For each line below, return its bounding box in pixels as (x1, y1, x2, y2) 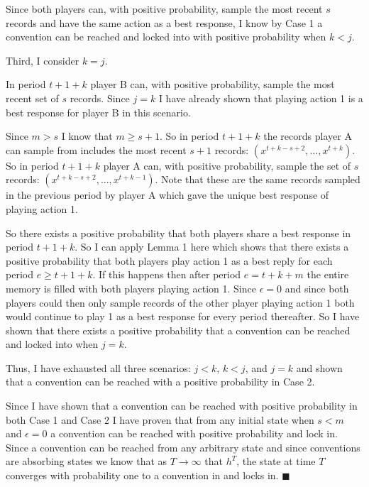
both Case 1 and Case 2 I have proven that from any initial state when (6, 412, 314, 427)
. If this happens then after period (92, 267, 241, 282)
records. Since (70, 90, 130, 105)
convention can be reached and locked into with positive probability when (6, 29, 326, 44)
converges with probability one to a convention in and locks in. (6, 468, 279, 483)
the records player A (263, 128, 352, 143)
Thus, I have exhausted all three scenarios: (6, 360, 191, 375)
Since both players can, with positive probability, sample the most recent (6, 1, 323, 16)
